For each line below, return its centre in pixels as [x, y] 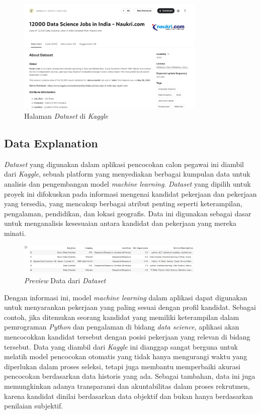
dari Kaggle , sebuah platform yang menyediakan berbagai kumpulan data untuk [127, 174]
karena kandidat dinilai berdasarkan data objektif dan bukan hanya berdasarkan [129, 396]
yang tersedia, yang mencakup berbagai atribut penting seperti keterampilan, [123, 203]
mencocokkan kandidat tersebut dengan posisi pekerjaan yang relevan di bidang [127, 337]
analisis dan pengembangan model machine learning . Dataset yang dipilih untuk [127, 183]
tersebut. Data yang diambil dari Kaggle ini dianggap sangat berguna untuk [121, 346]
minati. [15, 233]
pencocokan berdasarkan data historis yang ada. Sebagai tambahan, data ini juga [130, 376]
